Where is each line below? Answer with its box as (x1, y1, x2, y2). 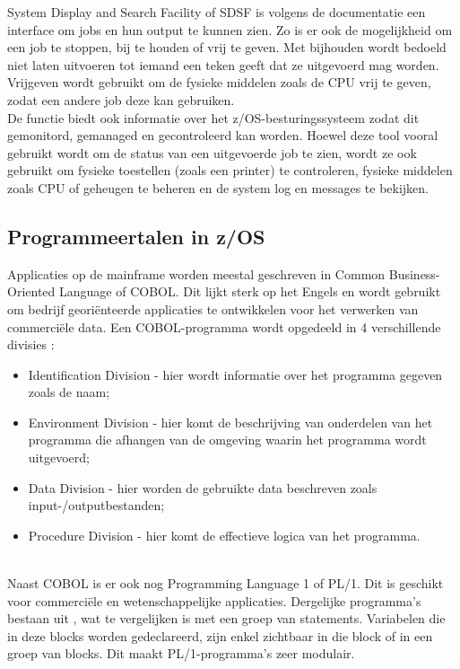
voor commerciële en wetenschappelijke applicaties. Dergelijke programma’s (7, 591, 421, 610)
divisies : (7, 335, 55, 354)
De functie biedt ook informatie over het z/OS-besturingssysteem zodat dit (7, 108, 420, 127)
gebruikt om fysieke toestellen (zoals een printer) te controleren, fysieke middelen (7, 161, 453, 180)
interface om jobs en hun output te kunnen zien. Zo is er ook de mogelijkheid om (7, 20, 453, 39)
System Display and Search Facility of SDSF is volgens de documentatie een (7, 3, 426, 21)
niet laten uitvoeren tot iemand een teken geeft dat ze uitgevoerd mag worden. (7, 55, 439, 74)
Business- (388, 264, 440, 283)
